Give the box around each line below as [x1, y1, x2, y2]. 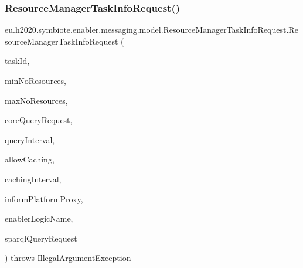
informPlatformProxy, [5, 192, 83, 205]
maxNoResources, [5, 94, 68, 106]
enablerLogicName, [5, 212, 73, 225]
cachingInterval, [5, 172, 62, 185]
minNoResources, [5, 74, 66, 86]
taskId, [5, 55, 30, 67]
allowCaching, [5, 153, 55, 165]
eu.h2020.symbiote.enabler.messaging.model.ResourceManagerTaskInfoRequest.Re [5, 23, 298, 36]
